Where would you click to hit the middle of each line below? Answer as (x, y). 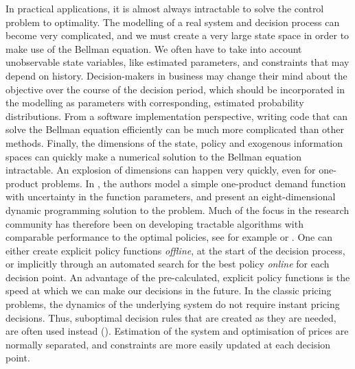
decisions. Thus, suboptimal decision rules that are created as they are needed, (171, 317)
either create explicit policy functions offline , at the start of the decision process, (175, 250)
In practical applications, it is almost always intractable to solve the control (165, 8)
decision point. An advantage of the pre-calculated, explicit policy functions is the (178, 277)
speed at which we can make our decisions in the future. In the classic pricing (169, 290)
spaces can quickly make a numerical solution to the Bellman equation (153, 156)
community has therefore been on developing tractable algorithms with (154, 223)
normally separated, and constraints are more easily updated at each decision (168, 344)
